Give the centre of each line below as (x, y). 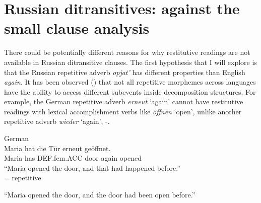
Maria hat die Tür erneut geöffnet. (57, 148)
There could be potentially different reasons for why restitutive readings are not (127, 52)
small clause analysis (77, 28)
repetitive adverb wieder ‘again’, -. (57, 121)
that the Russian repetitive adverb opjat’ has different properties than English (125, 72)
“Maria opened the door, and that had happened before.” (92, 167)
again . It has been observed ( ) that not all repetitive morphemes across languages (130, 82)
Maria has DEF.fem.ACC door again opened (73, 158)
